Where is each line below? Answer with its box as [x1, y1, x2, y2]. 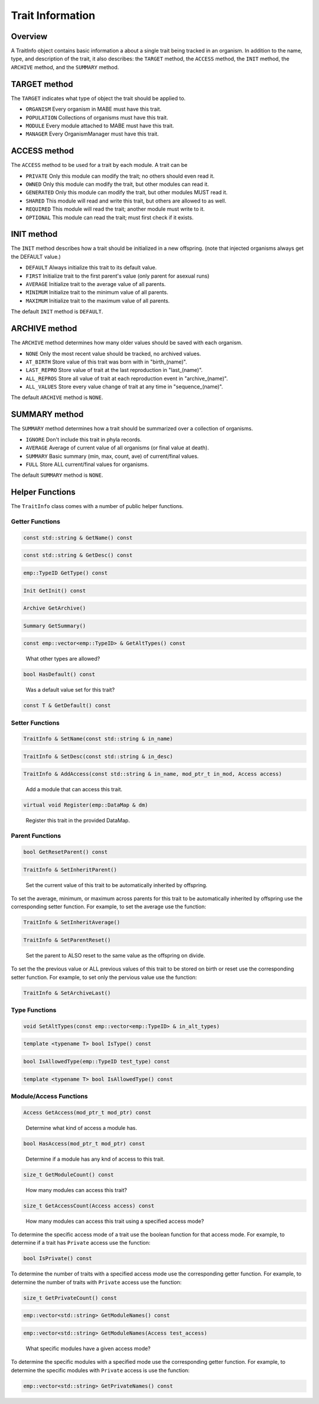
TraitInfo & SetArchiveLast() [23, 989, 111, 996]
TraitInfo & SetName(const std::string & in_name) [23, 735, 174, 743]
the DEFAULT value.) [11, 253, 61, 260]
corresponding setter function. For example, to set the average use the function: [11, 903, 206, 910]
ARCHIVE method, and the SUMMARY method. [11, 63, 119, 70]
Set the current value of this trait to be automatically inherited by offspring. [25, 881, 208, 888]
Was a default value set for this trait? [25, 686, 115, 693]
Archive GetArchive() [23, 605, 86, 612]
